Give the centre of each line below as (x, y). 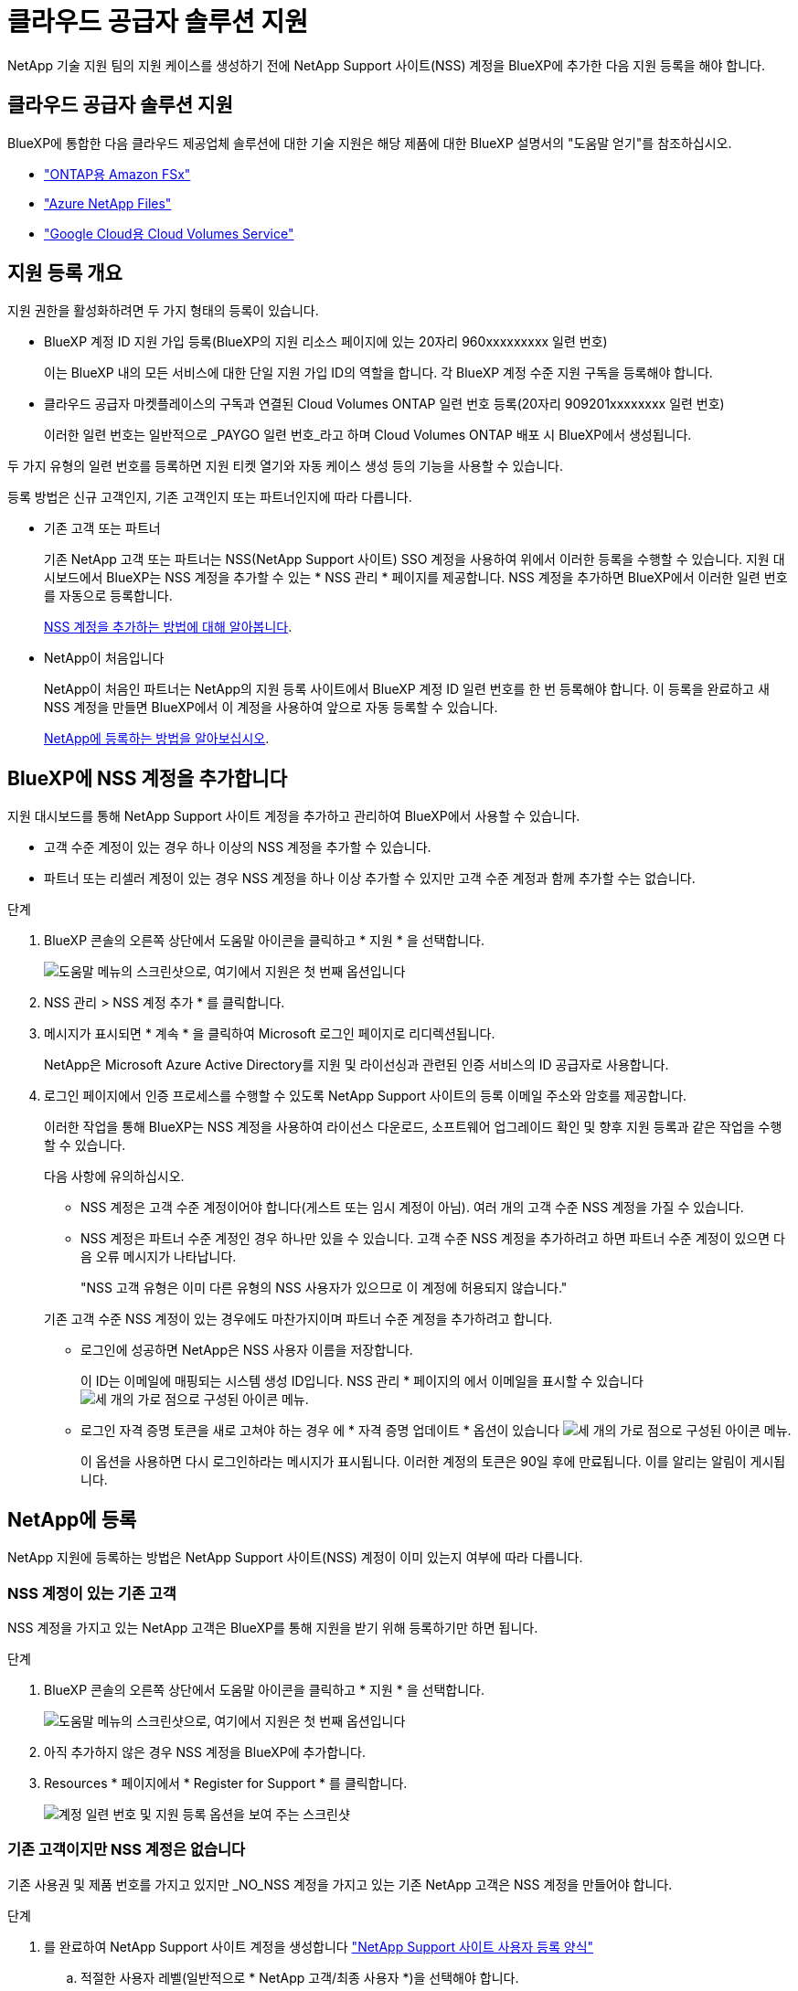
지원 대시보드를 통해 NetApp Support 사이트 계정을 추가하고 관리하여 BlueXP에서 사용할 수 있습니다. (294, 816)
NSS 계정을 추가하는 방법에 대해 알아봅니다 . (168, 627)
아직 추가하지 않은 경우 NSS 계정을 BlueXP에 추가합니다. (205, 1751)
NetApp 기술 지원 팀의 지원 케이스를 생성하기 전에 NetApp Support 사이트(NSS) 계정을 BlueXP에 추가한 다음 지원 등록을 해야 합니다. (386, 65)
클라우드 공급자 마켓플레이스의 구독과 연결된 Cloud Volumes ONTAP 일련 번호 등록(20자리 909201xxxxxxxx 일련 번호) (384, 404)
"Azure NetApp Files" (108, 203)
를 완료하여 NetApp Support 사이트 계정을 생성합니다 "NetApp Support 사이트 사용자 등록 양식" (319, 1946)
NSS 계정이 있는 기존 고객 (92, 1593)
